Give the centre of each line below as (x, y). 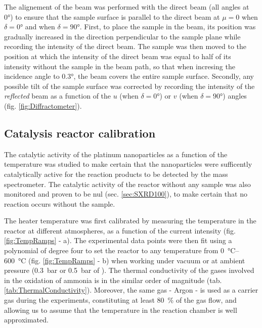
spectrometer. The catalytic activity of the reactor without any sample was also (127, 184)
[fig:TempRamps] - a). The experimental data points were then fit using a (118, 240)
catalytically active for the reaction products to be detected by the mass (116, 174)
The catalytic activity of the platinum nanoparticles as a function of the (116, 154)
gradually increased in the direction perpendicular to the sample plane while (122, 36)
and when (40, 27)
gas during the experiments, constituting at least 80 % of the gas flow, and (120, 300)
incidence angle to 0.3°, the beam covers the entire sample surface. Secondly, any (129, 76)
